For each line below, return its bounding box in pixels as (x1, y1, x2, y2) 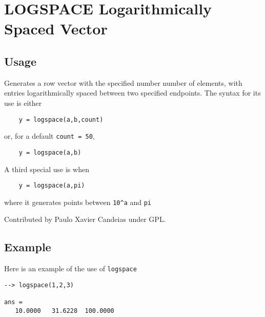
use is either (4, 97, 42, 108)
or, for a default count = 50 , (4, 130, 95, 141)
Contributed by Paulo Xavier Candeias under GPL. (4, 214, 166, 225)
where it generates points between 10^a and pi (4, 196, 152, 207)
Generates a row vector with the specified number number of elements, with (4, 77, 242, 88)
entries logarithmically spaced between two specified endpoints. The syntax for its (4, 87, 261, 98)
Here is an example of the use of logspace (4, 263, 137, 274)
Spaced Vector (4, 18, 108, 39)
